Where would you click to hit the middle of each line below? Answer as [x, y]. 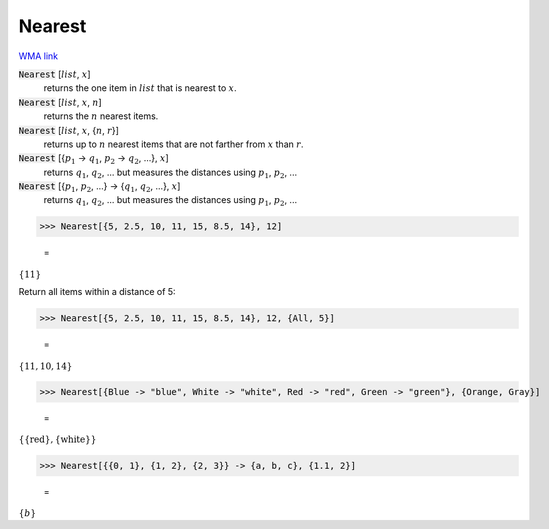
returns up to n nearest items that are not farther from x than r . [173, 144]
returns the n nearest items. [101, 116]
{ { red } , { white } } [57, 439]
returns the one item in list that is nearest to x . [140, 88]
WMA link [38, 56]
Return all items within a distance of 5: [97, 292]
